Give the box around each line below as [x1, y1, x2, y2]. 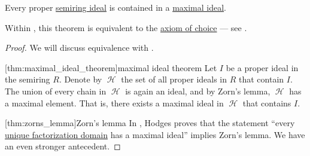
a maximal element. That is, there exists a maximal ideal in [5, 96, 224, 109]
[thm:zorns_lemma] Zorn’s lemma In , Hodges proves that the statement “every [5, 117, 295, 129]
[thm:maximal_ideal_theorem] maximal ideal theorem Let [5, 61, 217, 74]
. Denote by [59, 73, 102, 85]
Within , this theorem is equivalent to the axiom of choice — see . [5, 21, 247, 33]
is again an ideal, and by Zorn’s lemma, [125, 84, 271, 97]
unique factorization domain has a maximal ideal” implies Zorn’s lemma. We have [5, 128, 305, 140]
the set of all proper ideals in [121, 73, 227, 85]
